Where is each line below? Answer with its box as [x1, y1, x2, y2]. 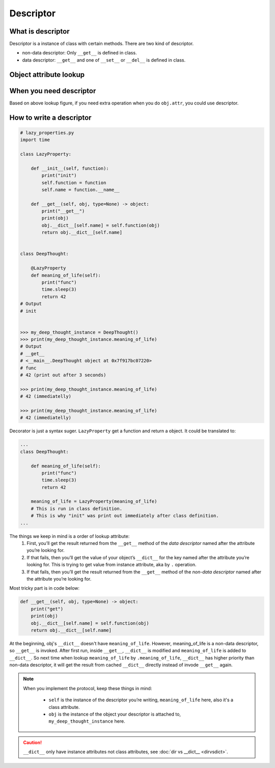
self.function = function [41, 180, 106, 185]
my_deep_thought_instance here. [48, 718, 125, 724]
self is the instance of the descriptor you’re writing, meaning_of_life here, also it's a [48, 697, 234, 703]
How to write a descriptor [9, 113, 92, 122]
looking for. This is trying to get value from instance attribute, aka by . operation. [26, 562, 197, 568]
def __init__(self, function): [31, 166, 109, 171]
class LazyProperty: [20, 151, 71, 157]
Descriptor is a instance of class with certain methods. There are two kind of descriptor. [9, 41, 194, 47]
